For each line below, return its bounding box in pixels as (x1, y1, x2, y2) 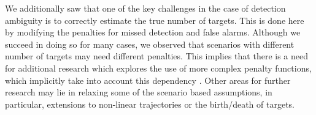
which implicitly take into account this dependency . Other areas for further (5, 73, 291, 86)
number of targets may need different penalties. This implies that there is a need (5, 50, 309, 62)
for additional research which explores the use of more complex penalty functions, (5, 61, 312, 74)
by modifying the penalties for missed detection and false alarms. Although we (5, 26, 301, 39)
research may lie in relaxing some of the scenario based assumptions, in (5, 86, 272, 98)
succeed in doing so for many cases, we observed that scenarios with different (5, 37, 295, 50)
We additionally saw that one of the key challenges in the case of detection (5, 2, 286, 14)
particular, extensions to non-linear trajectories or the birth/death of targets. (5, 97, 295, 110)
